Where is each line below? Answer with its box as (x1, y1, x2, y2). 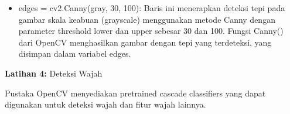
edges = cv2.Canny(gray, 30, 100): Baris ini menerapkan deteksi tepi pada (18, 2, 285, 13)
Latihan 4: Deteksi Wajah (5, 67, 103, 79)
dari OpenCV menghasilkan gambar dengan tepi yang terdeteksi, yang (18, 36, 272, 48)
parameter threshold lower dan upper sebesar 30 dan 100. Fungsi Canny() (18, 25, 284, 37)
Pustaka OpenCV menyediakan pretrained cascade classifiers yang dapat (5, 87, 266, 99)
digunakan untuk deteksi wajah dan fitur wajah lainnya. (5, 98, 206, 110)
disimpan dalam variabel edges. (18, 47, 131, 60)
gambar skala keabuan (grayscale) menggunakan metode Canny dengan (18, 13, 275, 25)
